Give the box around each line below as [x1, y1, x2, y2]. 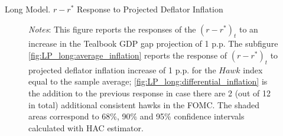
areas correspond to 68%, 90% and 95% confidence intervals [28, 110, 245, 122]
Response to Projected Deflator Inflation [77, 3, 223, 15]
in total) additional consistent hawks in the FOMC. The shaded [28, 98, 259, 111]
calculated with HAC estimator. [28, 121, 144, 134]
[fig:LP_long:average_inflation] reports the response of [28, 48, 227, 61]
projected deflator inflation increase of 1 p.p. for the [28, 63, 216, 76]
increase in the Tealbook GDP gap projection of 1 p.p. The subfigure [28, 37, 278, 50]
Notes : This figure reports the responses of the [28, 22, 196, 35]
